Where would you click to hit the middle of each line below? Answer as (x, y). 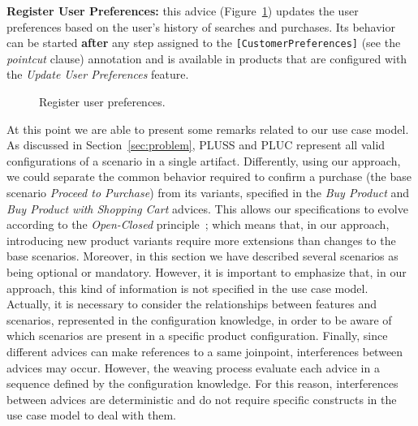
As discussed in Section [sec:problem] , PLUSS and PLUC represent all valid (196, 145)
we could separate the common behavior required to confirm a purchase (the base (209, 176)
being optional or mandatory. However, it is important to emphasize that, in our (207, 271)
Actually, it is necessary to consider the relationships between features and (192, 304)
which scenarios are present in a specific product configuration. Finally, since (197, 336)
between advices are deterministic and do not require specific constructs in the (202, 399)
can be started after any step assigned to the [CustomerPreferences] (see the (204, 43)
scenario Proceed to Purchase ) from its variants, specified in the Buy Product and (208, 192)
